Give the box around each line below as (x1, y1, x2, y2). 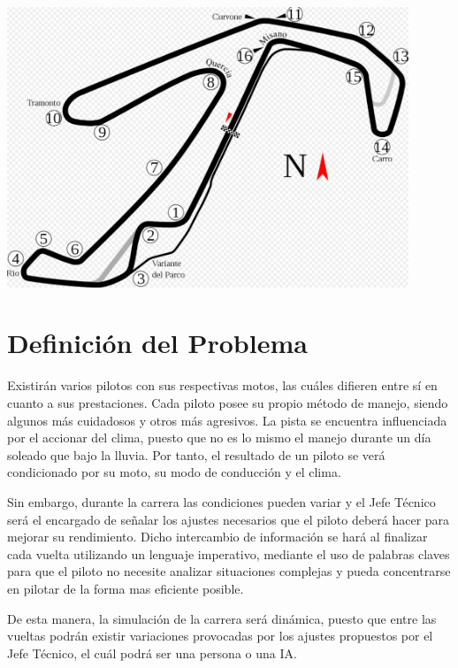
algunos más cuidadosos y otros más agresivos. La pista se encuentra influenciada (7, 411, 447, 429)
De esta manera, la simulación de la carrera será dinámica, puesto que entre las (7, 609, 437, 627)
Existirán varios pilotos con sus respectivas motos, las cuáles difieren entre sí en (7, 376, 438, 395)
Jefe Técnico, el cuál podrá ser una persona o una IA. (7, 643, 297, 662)
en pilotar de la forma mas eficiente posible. (7, 579, 244, 597)
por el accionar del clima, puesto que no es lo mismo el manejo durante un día (7, 428, 431, 447)
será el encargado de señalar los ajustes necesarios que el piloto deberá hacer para (7, 510, 450, 528)
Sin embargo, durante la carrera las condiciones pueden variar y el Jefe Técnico (7, 492, 436, 511)
